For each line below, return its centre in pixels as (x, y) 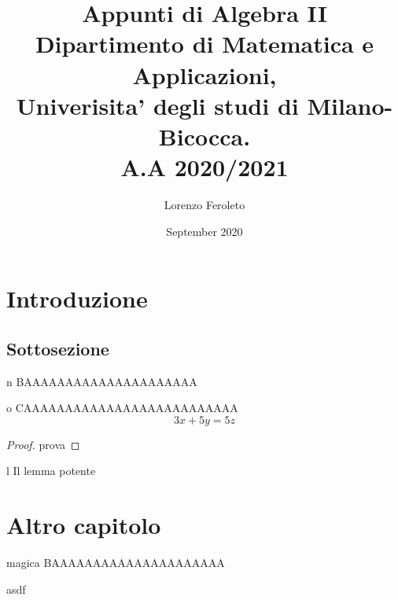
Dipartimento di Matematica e (205, 44)
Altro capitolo (84, 525)
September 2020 (205, 231)
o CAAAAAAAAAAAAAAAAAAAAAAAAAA (122, 408)
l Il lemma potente (51, 471)
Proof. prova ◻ (43, 444)
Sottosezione (58, 348)
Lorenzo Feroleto (205, 205)
